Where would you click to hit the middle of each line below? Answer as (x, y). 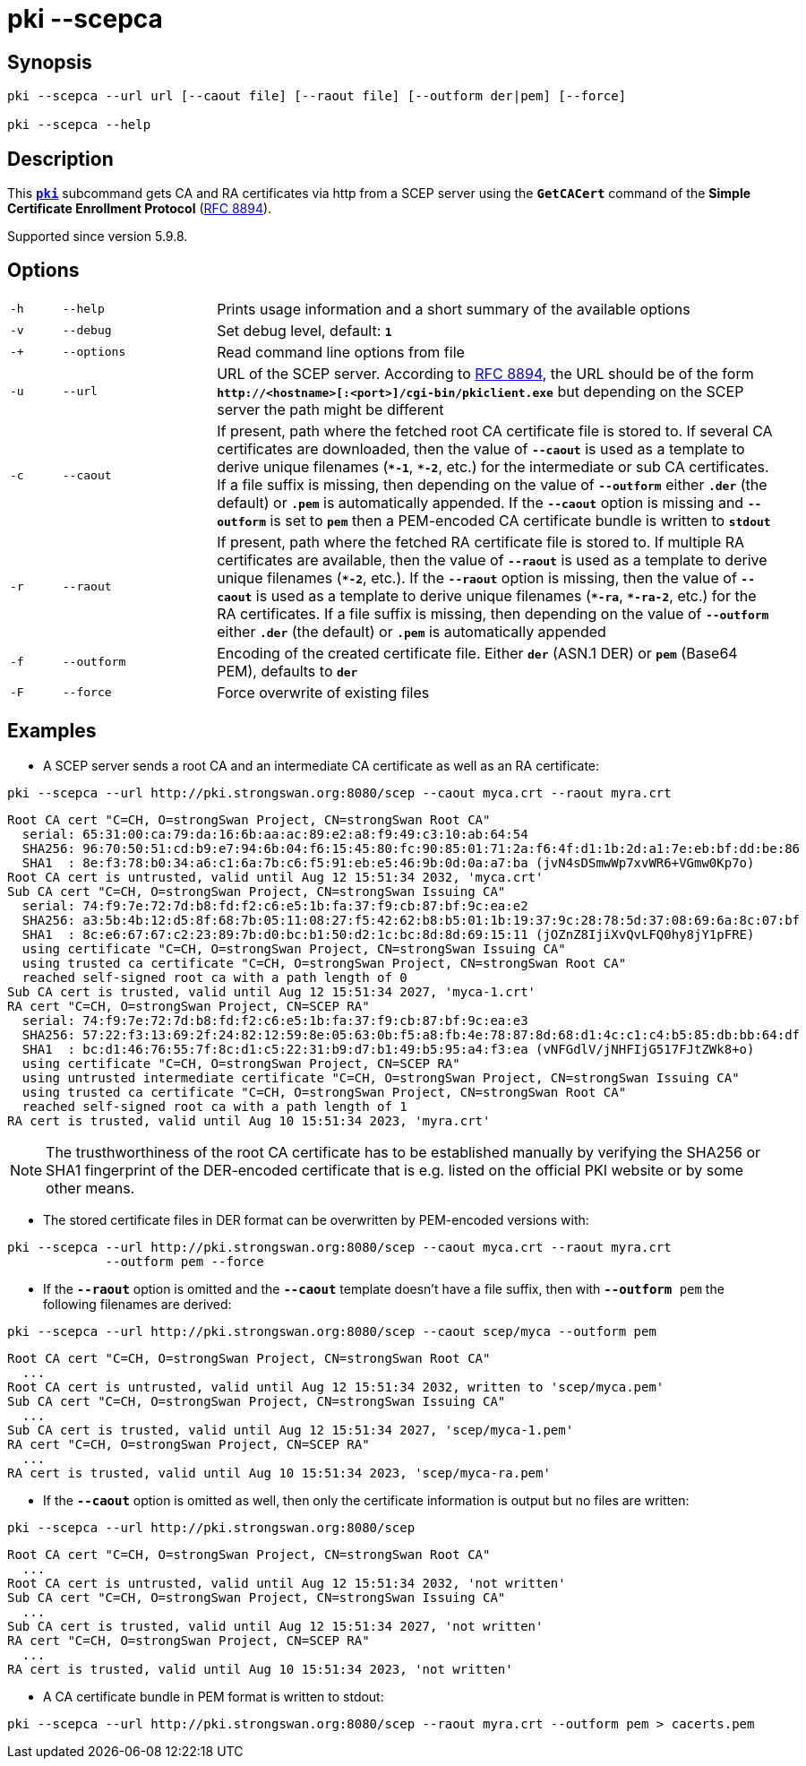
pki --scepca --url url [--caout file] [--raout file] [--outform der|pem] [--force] (317, 96)
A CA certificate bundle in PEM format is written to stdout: (214, 1696)
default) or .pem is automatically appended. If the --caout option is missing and (480, 502)
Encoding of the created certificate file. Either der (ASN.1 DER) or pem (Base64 (477, 653)
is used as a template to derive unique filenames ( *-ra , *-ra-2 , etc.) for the (506, 595)
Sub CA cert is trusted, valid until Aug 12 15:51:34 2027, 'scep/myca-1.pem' (291, 1430)
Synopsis (50, 62)
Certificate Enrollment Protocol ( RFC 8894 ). (140, 209)
